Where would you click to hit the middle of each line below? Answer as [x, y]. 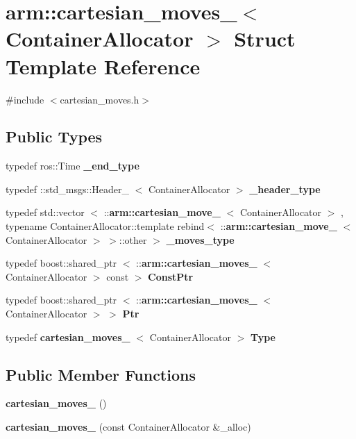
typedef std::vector [45, 212]
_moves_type [200, 239]
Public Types [54, 136]
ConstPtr [171, 276]
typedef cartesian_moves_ [68, 337]
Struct [265, 39]
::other [133, 239]
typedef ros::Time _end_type [73, 166]
